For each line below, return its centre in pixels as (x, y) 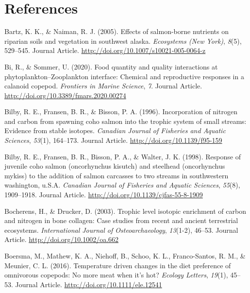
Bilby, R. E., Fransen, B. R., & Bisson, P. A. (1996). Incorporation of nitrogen (121, 112)
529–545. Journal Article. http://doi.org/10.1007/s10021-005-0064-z (105, 50)
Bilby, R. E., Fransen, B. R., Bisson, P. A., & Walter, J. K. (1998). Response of (123, 156)
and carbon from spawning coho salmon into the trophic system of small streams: (125, 121)
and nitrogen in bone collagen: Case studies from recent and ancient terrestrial (121, 220)
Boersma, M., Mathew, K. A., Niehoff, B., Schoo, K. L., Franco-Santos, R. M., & (125, 256)
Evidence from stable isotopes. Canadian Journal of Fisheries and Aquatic (115, 130)
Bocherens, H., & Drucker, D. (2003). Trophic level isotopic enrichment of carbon (125, 211)
